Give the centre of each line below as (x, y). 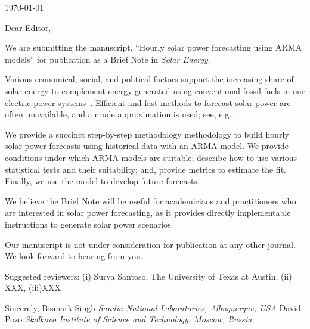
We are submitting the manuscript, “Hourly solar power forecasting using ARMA (154, 47)
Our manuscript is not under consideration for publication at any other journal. (150, 244)
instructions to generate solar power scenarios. (89, 224)
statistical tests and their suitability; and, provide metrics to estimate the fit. (145, 169)
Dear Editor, (28, 27)
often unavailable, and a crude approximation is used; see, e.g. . (122, 114)
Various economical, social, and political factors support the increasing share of (149, 79)
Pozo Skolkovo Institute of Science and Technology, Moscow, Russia (128, 319)
